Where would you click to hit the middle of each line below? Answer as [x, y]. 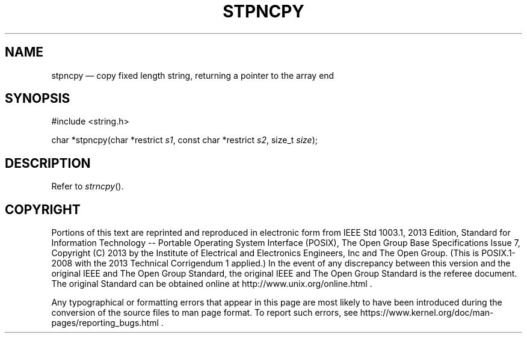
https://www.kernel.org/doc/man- [427, 313]
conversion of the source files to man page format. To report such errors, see [205, 313]
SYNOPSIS [38, 99]
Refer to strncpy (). [88, 186]
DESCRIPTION [48, 163]
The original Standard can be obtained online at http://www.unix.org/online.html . [212, 284]
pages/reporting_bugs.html [105, 323]
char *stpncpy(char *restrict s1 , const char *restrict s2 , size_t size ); [184, 140]
